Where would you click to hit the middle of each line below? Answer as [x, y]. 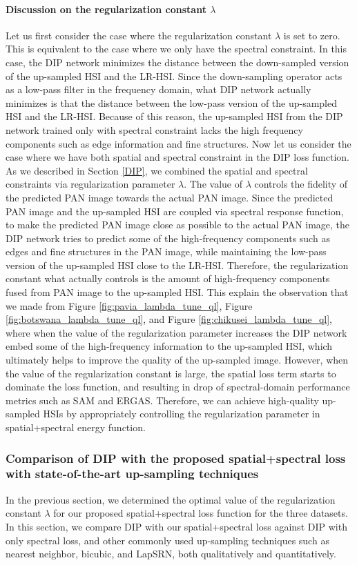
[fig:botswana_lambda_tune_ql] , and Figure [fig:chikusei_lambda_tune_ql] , [169, 319]
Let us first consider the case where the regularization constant [139, 35]
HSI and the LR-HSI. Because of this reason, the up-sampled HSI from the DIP [174, 116]
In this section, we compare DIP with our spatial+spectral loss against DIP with [176, 526]
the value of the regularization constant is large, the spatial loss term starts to [171, 373]
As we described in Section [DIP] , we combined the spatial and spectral [157, 170]
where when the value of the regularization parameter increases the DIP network [176, 332]
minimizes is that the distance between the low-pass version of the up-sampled [172, 102]
